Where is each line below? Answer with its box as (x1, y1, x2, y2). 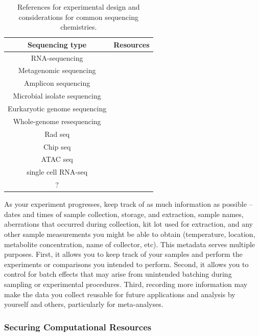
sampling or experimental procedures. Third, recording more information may (4, 278, 248, 289)
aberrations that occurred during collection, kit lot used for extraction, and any (4, 219, 253, 229)
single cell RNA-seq (27, 166, 88, 177)
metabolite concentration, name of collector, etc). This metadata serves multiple (4, 238, 255, 249)
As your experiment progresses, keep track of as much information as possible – (4, 199, 253, 209)
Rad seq (44, 128, 70, 139)
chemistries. (60, 21, 97, 32)
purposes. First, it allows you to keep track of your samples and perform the (4, 249, 243, 259)
